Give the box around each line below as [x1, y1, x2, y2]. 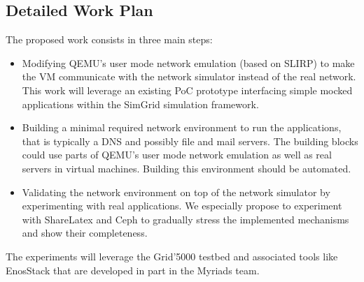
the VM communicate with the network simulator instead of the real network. [22, 69, 356, 84]
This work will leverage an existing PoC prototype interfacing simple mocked [22, 82, 353, 97]
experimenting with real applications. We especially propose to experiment [22, 198, 342, 213]
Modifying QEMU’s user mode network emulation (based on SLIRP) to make [22, 55, 355, 70]
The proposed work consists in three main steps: [6, 32, 213, 47]
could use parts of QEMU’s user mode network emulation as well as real [22, 147, 332, 162]
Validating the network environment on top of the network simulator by [22, 184, 330, 199]
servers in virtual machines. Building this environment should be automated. [22, 161, 351, 175]
